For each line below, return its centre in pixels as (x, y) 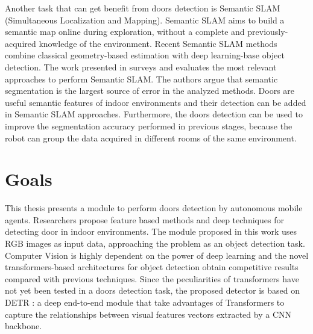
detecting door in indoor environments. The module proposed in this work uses (151, 231)
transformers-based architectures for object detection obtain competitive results (152, 267)
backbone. (24, 326)
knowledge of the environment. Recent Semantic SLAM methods (158, 43)
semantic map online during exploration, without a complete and (125, 32)
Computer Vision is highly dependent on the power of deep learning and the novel (157, 255)
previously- (268, 32)
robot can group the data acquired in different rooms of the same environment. (151, 138)
